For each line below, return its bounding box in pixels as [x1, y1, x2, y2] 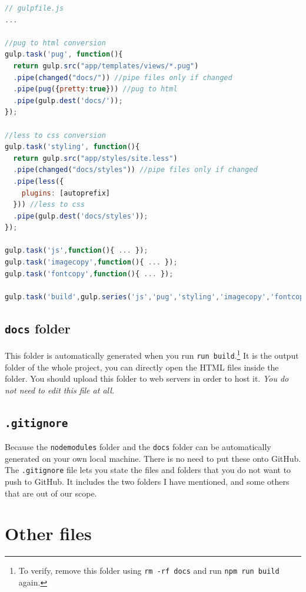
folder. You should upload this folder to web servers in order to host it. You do [5, 372, 289, 385]
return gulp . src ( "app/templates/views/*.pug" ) [13, 61, 199, 70]
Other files [5, 521, 92, 545]
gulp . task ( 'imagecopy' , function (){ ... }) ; [5, 258, 178, 267]
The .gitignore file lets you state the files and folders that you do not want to [5, 464, 291, 476]
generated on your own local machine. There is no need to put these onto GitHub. [5, 452, 301, 464]
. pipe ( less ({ [13, 177, 64, 186]
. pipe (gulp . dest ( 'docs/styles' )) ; [13, 211, 148, 220]
